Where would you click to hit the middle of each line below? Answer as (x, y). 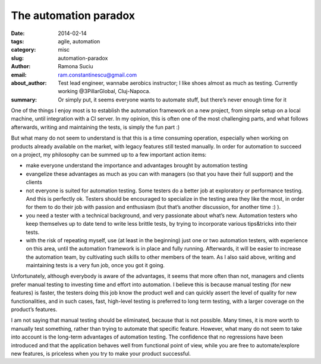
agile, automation (79, 41)
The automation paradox (73, 15)
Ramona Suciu (75, 67)
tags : (18, 41)
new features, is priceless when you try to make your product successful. (101, 354)
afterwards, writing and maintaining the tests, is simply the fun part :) (95, 127)
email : (19, 75)
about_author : (29, 83)
